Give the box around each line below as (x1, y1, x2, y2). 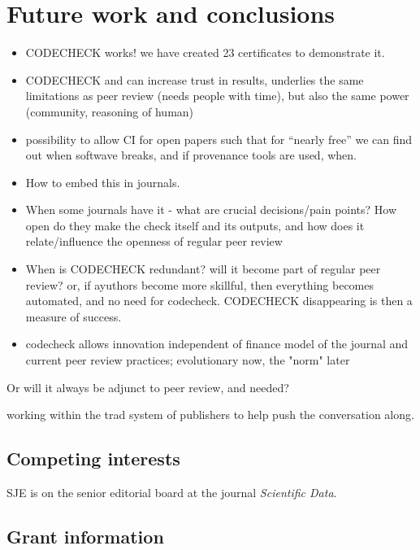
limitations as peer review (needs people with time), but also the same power (25, 87, 409, 104)
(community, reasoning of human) (25, 103, 194, 120)
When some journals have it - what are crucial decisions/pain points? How (25, 201, 397, 218)
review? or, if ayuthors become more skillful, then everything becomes (25, 276, 374, 293)
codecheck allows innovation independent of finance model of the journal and (25, 335, 409, 352)
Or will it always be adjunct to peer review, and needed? (6, 378, 289, 395)
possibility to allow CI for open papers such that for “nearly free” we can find (25, 130, 413, 147)
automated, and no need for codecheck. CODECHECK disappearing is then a (25, 292, 413, 309)
